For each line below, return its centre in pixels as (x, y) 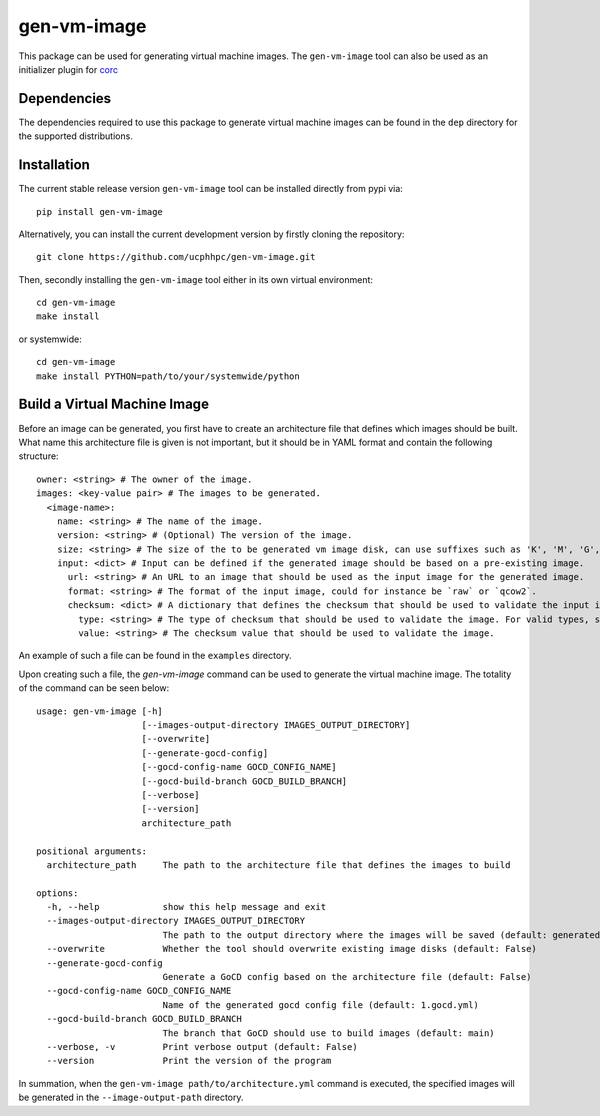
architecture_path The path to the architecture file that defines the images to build (278, 864)
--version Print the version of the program (189, 1061)
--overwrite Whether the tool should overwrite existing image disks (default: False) (291, 949)
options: (57, 893)
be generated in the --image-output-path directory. (131, 1097)
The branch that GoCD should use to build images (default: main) (328, 1033)
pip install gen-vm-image (100, 211)
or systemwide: (50, 339)
